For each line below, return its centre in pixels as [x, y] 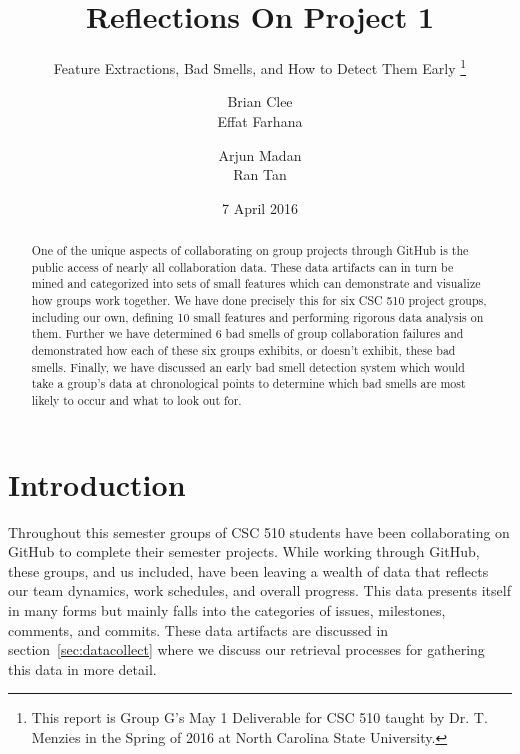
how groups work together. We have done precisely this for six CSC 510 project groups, [259, 300]
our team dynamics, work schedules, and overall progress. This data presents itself [259, 590]
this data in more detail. [82, 668]
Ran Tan [260, 174]
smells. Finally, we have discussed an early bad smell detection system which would [248, 366]
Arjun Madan [260, 154]
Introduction [97, 483]
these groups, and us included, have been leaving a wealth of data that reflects [248, 570]
